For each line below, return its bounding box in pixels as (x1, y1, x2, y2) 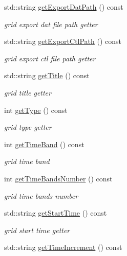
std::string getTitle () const (4, 70, 90, 81)
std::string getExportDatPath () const (4, 2, 123, 12)
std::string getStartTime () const (4, 207, 107, 218)
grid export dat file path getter (4, 18, 98, 29)
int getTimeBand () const (4, 138, 84, 149)
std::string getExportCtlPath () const (4, 36, 122, 46)
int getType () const (4, 104, 68, 115)
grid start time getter (4, 224, 70, 235)
